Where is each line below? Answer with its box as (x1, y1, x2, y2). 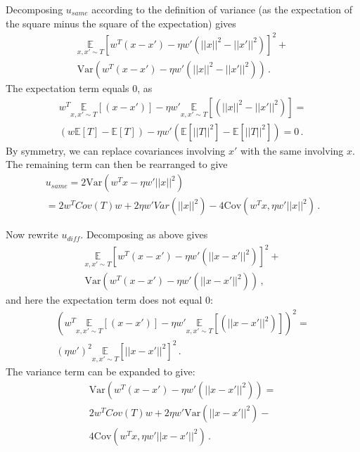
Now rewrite (6, 227, 58, 242)
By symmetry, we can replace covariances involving (6, 143, 226, 157)
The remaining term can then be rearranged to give (6, 157, 228, 172)
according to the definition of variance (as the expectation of (91, 2, 353, 16)
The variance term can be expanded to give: (6, 364, 195, 379)
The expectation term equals (6, 80, 129, 95)
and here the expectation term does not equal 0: (6, 292, 213, 307)
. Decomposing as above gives (80, 227, 208, 242)
